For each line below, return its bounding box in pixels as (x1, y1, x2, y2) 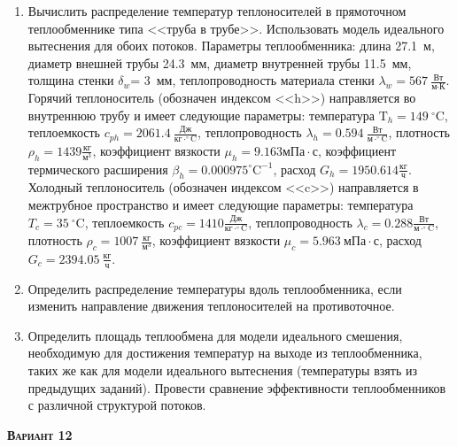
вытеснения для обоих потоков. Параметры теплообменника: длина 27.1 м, (27, 36, 435, 55)
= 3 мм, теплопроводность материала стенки (130, 71, 375, 89)
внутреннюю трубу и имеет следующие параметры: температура (27, 105, 375, 124)
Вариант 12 (7, 425, 73, 443)
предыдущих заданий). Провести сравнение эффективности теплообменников (27, 378, 446, 397)
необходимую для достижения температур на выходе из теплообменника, (27, 343, 422, 362)
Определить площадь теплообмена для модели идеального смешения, (27, 326, 403, 344)
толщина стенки (27, 71, 114, 89)
